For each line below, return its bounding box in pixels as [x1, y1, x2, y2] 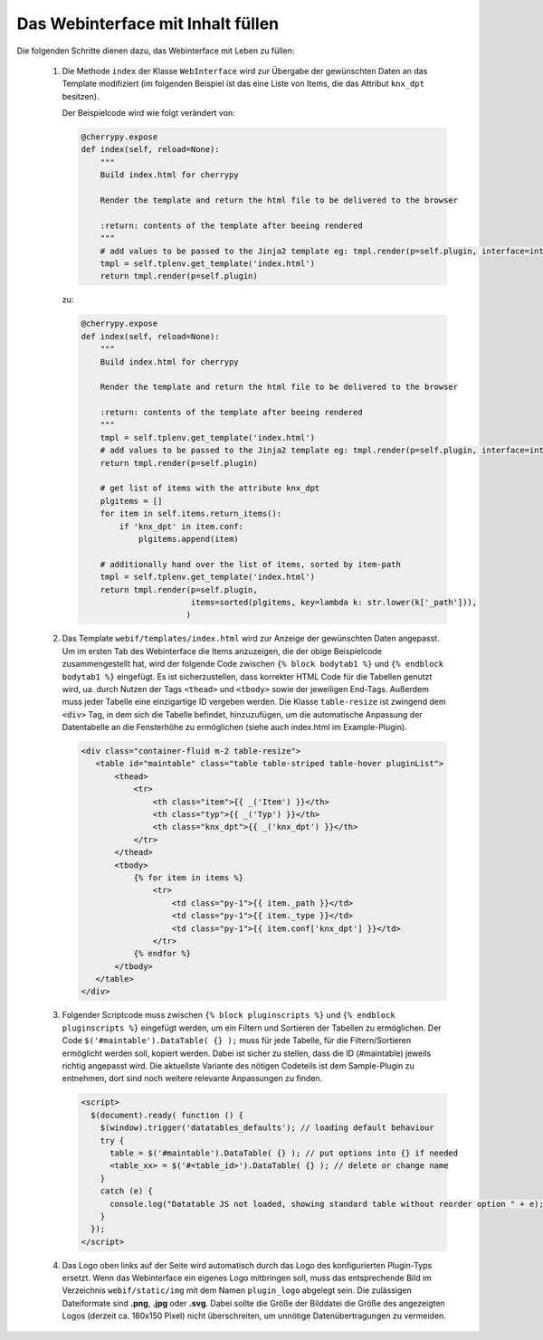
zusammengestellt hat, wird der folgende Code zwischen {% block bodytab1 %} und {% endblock [62, 659, 443, 670]
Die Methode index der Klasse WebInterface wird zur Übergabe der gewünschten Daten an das [62, 65, 428, 76]
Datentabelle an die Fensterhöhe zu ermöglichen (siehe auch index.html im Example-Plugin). [62, 722, 407, 733]
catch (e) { [100, 1186, 154, 1196]
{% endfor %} [133, 948, 192, 959]
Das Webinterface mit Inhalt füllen [16, 14, 280, 33]
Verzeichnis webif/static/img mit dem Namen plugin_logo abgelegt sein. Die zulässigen [62, 1285, 412, 1296]
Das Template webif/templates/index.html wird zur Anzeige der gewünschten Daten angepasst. [62, 633, 440, 644]
